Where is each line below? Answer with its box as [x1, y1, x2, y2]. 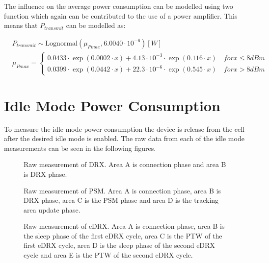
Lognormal [45, 40, 78, 47]
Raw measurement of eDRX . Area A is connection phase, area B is [24, 221, 225, 231]
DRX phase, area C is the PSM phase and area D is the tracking [24, 195, 219, 205]
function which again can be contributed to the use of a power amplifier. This [4, 10, 238, 21]
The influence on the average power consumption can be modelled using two [4, 1, 233, 11]
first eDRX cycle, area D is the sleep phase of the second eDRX [24, 240, 215, 250]
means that [4, 20, 38, 30]
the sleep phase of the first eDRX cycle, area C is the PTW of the [24, 230, 222, 240]
